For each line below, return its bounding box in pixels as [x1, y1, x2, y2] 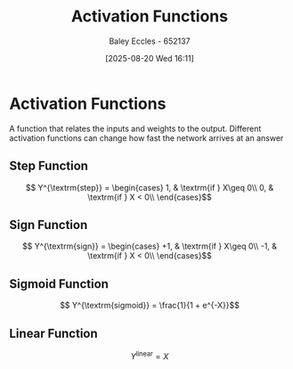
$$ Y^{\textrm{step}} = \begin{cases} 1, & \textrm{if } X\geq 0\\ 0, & [25, 182, 274, 193]
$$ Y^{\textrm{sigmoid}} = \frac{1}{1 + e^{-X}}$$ [59, 300, 240, 311]
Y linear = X [130, 349, 169, 362]
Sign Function [9, 217, 88, 233]
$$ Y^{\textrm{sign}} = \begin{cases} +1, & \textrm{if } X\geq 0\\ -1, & [21, 241, 278, 251]
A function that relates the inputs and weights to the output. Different [9, 123, 262, 134]
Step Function [9, 159, 89, 174]
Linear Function [9, 325, 98, 340]
